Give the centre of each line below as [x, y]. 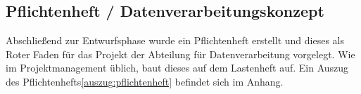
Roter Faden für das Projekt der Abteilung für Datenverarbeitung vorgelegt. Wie [180, 54]
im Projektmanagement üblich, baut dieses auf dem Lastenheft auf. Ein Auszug [177, 68]
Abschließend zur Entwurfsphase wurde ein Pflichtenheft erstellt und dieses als [175, 40]
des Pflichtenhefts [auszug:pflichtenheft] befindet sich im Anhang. [145, 81]
